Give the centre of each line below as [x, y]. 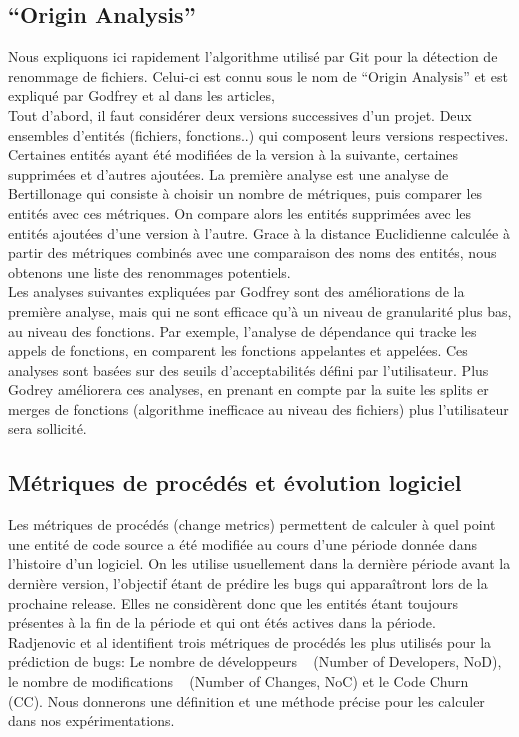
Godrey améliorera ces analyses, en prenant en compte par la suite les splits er [248, 389]
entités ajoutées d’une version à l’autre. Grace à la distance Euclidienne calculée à [259, 232]
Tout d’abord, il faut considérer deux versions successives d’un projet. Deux [240, 114]
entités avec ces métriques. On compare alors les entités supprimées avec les [240, 212]
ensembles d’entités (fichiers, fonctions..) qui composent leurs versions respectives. [258, 134]
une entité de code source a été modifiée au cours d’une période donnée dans [242, 543]
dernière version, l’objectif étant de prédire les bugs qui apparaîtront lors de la [248, 583]
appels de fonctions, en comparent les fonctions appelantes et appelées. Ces [238, 350]
